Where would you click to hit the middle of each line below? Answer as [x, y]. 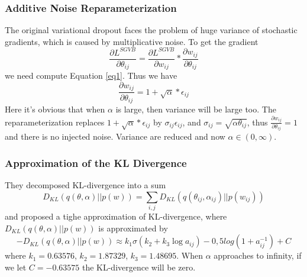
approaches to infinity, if [258, 255]
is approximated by [133, 228]
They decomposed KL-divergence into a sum [85, 185]
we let [16, 267]
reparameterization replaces [55, 122]
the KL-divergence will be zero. [139, 267]
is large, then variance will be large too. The [196, 109]
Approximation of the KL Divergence [96, 162]
